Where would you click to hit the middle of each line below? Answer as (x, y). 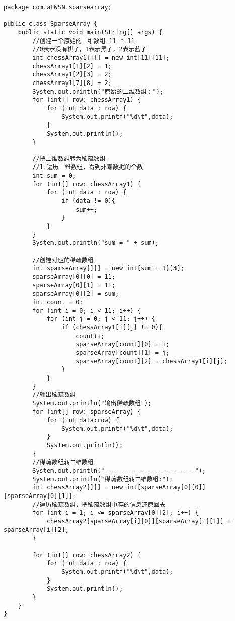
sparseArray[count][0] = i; (123, 344)
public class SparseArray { (51, 24)
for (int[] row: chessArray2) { (87, 555)
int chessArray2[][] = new (78, 488)
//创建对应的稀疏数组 (63, 260)
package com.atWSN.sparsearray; (58, 7)
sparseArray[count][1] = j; (123, 353)
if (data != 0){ (88, 201)
